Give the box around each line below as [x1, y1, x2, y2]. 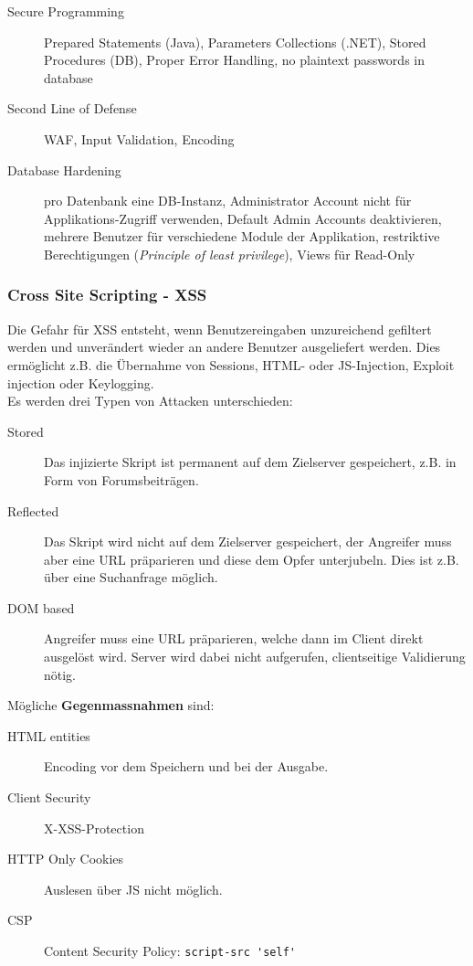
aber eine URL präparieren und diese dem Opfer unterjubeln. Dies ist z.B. [44, 549, 459, 568]
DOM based [7, 598, 75, 617]
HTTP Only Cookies [7, 849, 124, 868]
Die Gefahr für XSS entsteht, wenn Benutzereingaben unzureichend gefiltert [7, 319, 432, 338]
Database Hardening [7, 160, 121, 179]
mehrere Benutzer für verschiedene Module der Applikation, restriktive [44, 227, 440, 246]
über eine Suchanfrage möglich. [44, 568, 218, 587]
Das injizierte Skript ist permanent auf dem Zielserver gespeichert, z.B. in [44, 452, 457, 472]
